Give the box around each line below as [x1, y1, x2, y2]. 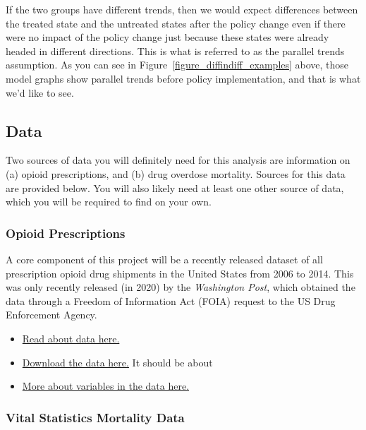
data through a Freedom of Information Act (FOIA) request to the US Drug [6, 293, 336, 308]
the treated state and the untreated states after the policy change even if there [6, 16, 346, 30]
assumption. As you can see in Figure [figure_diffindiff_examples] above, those [6, 57, 349, 72]
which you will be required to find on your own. [6, 194, 212, 209]
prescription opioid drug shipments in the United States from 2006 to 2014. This [6, 265, 354, 280]
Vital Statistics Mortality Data [6, 408, 185, 426]
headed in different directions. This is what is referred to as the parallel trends [6, 43, 345, 58]
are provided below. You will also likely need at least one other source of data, [6, 180, 344, 195]
